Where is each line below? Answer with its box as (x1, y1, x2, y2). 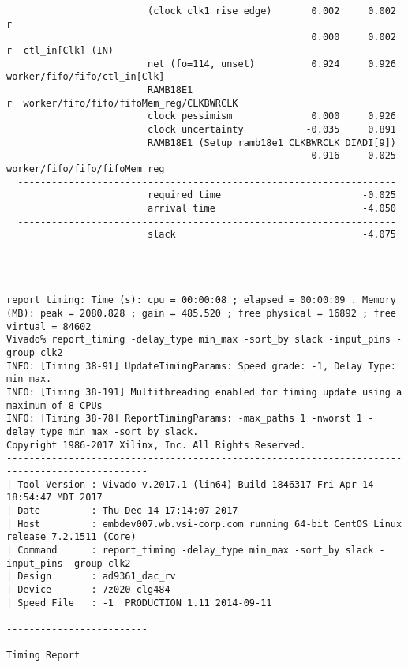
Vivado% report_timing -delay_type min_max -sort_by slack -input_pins (6, 334, 391, 346)
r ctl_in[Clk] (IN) (6, 44, 114, 56)
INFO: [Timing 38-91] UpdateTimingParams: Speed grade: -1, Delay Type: (6, 360, 396, 372)
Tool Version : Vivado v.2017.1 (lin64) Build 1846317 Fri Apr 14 (17, 478, 374, 490)
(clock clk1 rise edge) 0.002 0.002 (147, 6, 396, 17)
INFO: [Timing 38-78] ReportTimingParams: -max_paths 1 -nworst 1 (6, 413, 363, 425)
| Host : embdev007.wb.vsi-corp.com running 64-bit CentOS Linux (6, 518, 402, 530)
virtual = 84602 (6, 320, 92, 332)
